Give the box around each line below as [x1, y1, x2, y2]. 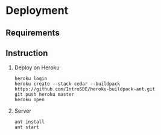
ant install [14, 119, 45, 125]
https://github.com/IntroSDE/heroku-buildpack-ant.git [14, 86, 156, 92]
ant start [14, 124, 40, 130]
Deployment [5, 4, 69, 17]
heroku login [14, 76, 48, 82]
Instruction [5, 48, 48, 58]
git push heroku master [14, 92, 75, 98]
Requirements [5, 28, 60, 38]
